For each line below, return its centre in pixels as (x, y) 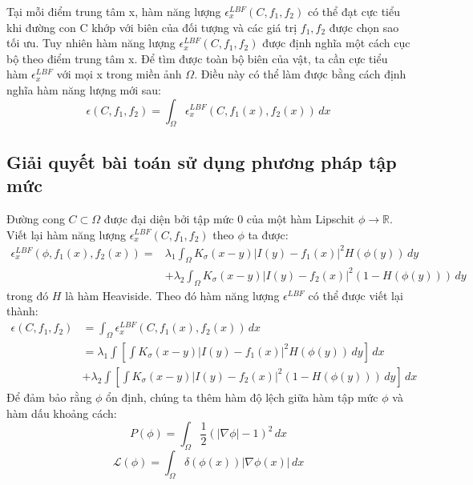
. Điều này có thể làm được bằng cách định (300, 74)
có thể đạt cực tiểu (354, 11)
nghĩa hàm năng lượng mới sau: (84, 89)
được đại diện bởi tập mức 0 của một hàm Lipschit (229, 218)
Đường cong (36, 218)
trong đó (28, 295)
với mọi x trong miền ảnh (119, 74)
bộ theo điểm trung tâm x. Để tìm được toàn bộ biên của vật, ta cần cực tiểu (197, 58)
